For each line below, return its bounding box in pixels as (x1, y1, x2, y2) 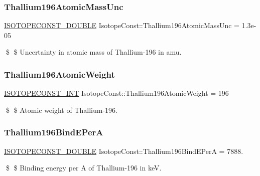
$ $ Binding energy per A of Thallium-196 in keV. (6, 162, 162, 173)
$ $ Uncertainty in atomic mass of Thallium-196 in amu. (6, 47, 182, 57)
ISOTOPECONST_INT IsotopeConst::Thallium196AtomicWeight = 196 (4, 88, 229, 98)
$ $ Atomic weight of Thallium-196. (6, 104, 117, 115)
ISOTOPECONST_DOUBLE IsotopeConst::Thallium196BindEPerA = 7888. (4, 145, 243, 156)
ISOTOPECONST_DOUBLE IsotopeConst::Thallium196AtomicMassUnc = (4, 20, 239, 31)
